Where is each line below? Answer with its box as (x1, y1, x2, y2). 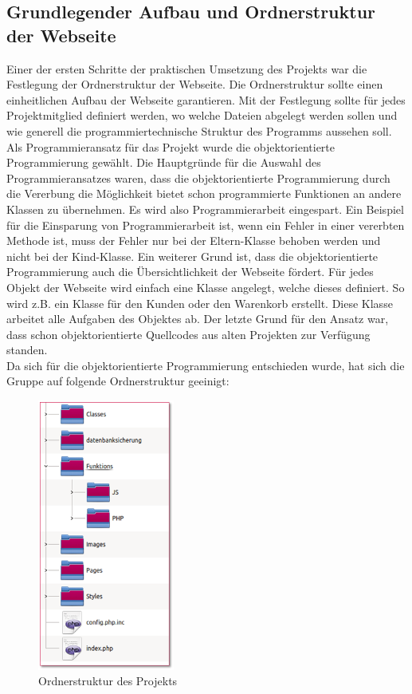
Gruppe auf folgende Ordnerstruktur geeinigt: (6, 373, 230, 389)
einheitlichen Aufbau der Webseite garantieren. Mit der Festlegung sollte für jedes (6, 91, 406, 108)
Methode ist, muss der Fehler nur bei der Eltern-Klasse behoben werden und (6, 232, 381, 249)
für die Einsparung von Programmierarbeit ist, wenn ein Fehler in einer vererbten (6, 216, 405, 233)
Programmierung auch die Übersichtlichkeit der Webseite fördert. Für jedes (6, 263, 374, 280)
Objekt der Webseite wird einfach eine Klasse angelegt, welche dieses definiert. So (6, 278, 405, 295)
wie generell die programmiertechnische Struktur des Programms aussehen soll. (6, 122, 392, 139)
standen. (6, 341, 48, 358)
